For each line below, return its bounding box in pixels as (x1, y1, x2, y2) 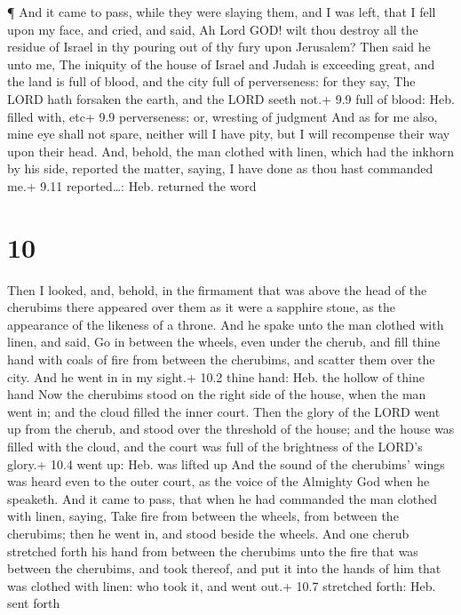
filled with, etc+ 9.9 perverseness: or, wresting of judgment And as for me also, (7, 107, 438, 125)
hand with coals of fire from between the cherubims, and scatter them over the (7, 350, 435, 369)
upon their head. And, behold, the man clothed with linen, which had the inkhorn (7, 141, 455, 160)
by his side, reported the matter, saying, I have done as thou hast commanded (7, 159, 433, 178)
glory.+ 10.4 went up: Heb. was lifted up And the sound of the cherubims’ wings (7, 454, 445, 473)
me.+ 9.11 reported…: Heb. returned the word (7, 176, 257, 195)
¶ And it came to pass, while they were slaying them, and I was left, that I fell (7, 3, 436, 20)
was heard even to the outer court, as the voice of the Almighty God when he (7, 472, 430, 491)
